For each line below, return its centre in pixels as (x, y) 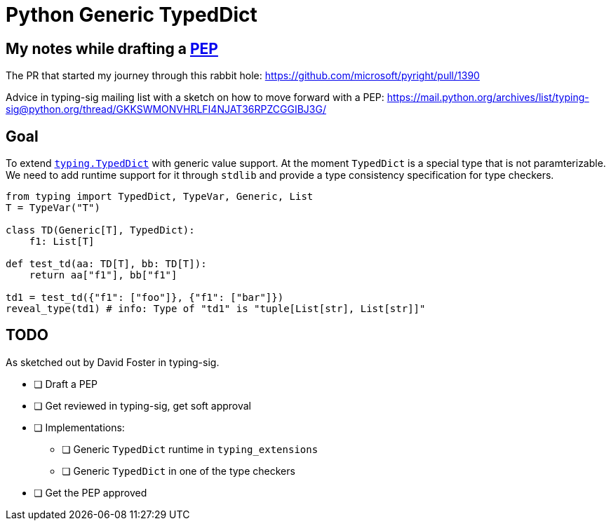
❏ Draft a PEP (66, 384)
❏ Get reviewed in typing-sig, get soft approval (142, 405)
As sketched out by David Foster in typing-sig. (113, 362)
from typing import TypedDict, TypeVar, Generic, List (160, 197)
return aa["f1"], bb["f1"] (103, 275)
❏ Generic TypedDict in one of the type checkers (179, 471)
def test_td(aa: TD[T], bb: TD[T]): (106, 264)
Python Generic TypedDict (132, 15)
